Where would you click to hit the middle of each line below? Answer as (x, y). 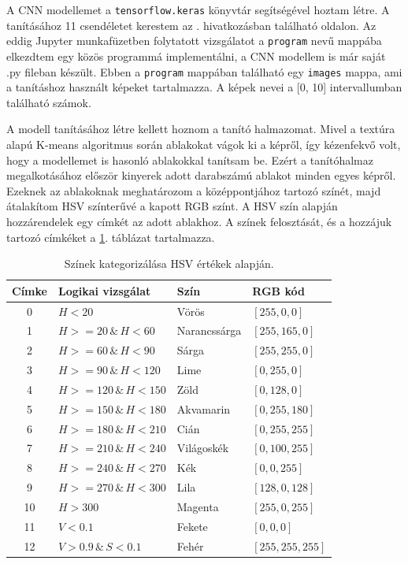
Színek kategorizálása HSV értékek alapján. (169, 263)
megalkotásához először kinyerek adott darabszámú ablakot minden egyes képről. (201, 175)
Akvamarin (204, 408)
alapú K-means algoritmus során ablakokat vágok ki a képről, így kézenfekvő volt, (204, 144)
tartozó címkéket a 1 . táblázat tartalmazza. (111, 237)
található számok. (49, 102)
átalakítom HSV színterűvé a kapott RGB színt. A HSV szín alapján (172, 206)
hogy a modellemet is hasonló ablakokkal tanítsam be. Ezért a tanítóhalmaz (190, 160)
